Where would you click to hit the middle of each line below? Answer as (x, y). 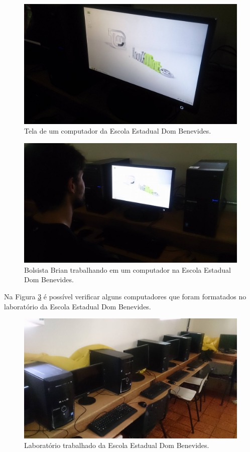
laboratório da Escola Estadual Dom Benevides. (78, 306)
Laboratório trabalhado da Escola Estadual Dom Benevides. (117, 445)
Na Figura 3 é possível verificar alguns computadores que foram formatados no (125, 296)
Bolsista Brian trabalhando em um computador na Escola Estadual (128, 269)
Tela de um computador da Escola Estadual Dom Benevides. (118, 131)
